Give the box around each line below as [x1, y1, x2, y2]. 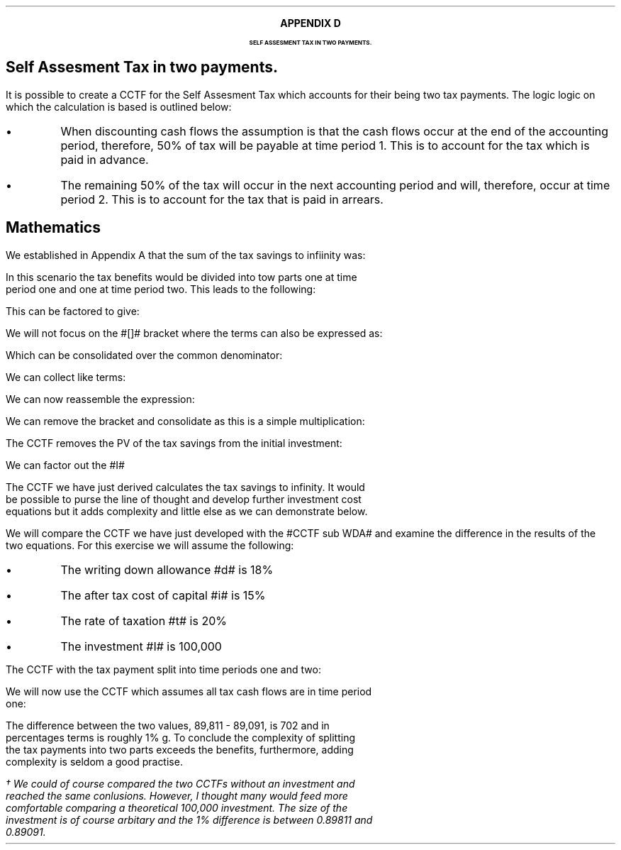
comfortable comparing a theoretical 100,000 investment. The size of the [6, 801, 348, 814]
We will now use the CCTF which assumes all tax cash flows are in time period [6, 685, 372, 697]
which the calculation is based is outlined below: [6, 100, 232, 113]
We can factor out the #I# [6, 458, 125, 471]
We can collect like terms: [6, 370, 126, 383]
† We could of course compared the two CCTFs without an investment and [6, 777, 355, 790]
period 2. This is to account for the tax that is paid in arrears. [60, 192, 384, 206]
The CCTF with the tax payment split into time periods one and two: [6, 663, 321, 675]
